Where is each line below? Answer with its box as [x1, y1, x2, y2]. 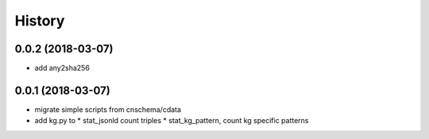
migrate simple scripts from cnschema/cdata [34, 104, 182, 114]
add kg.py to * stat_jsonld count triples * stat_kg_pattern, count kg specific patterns [34, 116, 309, 125]
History [14, 12, 65, 29]
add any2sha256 [34, 64, 91, 73]
